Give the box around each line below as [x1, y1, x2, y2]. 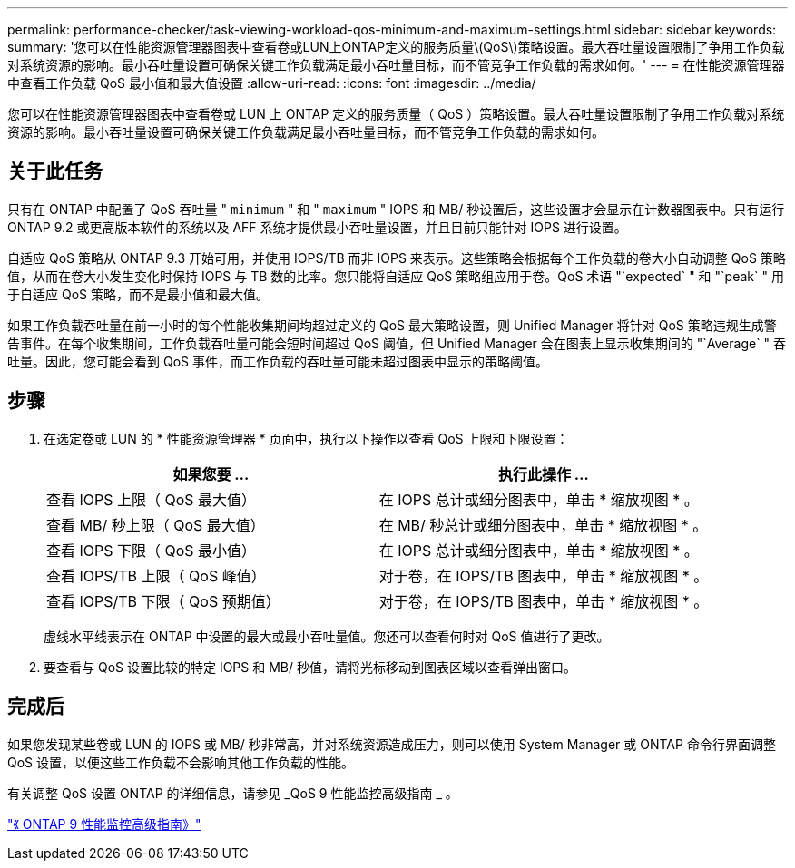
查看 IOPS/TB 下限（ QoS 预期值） [46, 591, 280, 610]
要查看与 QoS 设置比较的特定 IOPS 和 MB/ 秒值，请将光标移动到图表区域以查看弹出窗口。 [44, 658, 576, 675]
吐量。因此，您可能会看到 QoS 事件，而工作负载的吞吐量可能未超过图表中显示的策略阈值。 [7, 353, 548, 369]
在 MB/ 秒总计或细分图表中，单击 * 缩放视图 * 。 [378, 515, 708, 534]
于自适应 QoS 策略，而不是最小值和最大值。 [7, 286, 269, 302]
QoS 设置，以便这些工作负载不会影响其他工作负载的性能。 [7, 754, 355, 770]
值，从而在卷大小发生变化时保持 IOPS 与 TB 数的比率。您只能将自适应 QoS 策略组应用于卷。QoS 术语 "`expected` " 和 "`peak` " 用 [7, 268, 784, 284]
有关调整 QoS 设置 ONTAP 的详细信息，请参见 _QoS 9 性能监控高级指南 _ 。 [7, 785, 458, 801]
